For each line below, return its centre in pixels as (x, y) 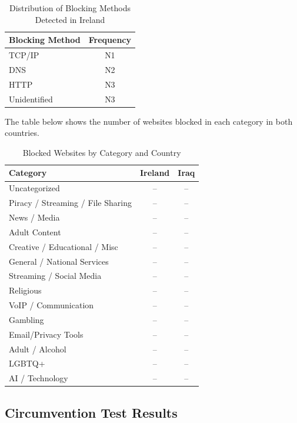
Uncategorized (34, 188)
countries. (22, 133)
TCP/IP (24, 55)
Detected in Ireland (70, 19)
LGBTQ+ (27, 363)
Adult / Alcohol (38, 349)
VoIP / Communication (51, 305)
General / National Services (59, 261)
